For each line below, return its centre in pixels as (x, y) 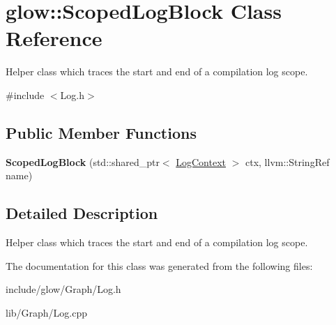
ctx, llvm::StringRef (288, 161)
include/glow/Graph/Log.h (63, 289)
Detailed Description (82, 213)
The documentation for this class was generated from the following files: (159, 265)
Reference (54, 38)
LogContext (201, 161)
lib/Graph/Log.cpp (47, 312)
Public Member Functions (101, 132)
